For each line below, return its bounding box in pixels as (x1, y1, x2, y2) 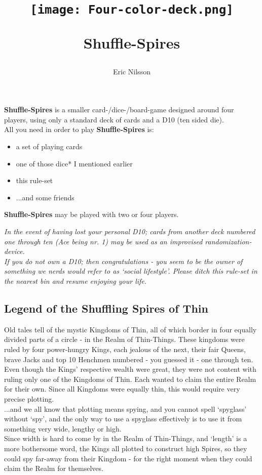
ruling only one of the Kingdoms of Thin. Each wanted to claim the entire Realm (4, 373, 256, 384)
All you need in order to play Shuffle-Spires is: (4, 124, 154, 135)
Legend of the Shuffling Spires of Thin (4, 300, 208, 316)
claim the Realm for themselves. (4, 463, 103, 473)
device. (4, 246, 25, 256)
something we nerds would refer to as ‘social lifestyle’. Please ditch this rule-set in (4, 266, 257, 276)
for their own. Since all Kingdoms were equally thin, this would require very (4, 383, 240, 394)
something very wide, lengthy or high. (4, 423, 122, 434)
